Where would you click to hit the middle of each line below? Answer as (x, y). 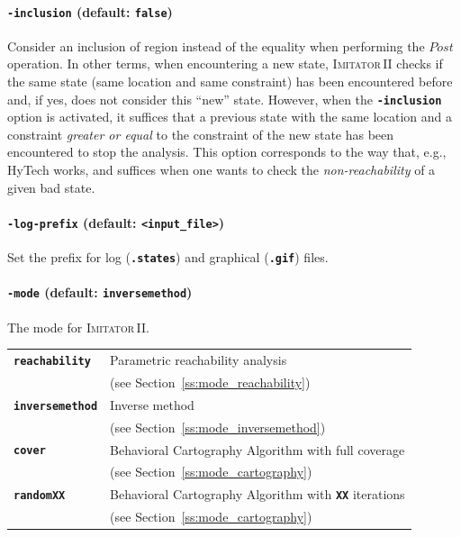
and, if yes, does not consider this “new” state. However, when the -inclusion (225, 99)
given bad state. (51, 187)
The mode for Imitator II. (78, 327)
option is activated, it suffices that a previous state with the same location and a (230, 117)
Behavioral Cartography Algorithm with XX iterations (258, 494)
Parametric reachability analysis (199, 360)
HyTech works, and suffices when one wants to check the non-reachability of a (221, 170)
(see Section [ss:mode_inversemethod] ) (218, 427)
